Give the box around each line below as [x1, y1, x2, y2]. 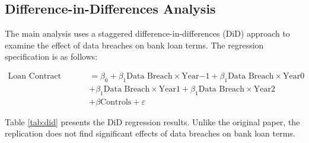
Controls [100, 97, 132, 106]
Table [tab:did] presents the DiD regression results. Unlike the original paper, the [5, 115, 300, 128]
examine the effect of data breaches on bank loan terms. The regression [5, 38, 264, 51]
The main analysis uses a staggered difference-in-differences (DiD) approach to [5, 27, 290, 40]
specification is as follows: [5, 50, 98, 63]
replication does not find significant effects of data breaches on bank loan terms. [5, 127, 295, 139]
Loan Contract [8, 72, 62, 80]
